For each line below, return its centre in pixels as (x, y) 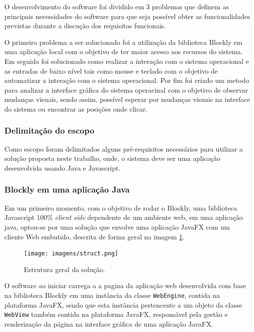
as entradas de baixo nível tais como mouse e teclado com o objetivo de (111, 70)
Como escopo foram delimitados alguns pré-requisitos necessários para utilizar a (124, 148)
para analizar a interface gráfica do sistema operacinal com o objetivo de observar (126, 89)
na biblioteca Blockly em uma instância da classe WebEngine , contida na (112, 295)
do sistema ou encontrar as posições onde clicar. (76, 108)
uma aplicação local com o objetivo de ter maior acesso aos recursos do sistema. (124, 51)
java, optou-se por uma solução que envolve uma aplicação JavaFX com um (117, 226)
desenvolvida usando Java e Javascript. (62, 167)
